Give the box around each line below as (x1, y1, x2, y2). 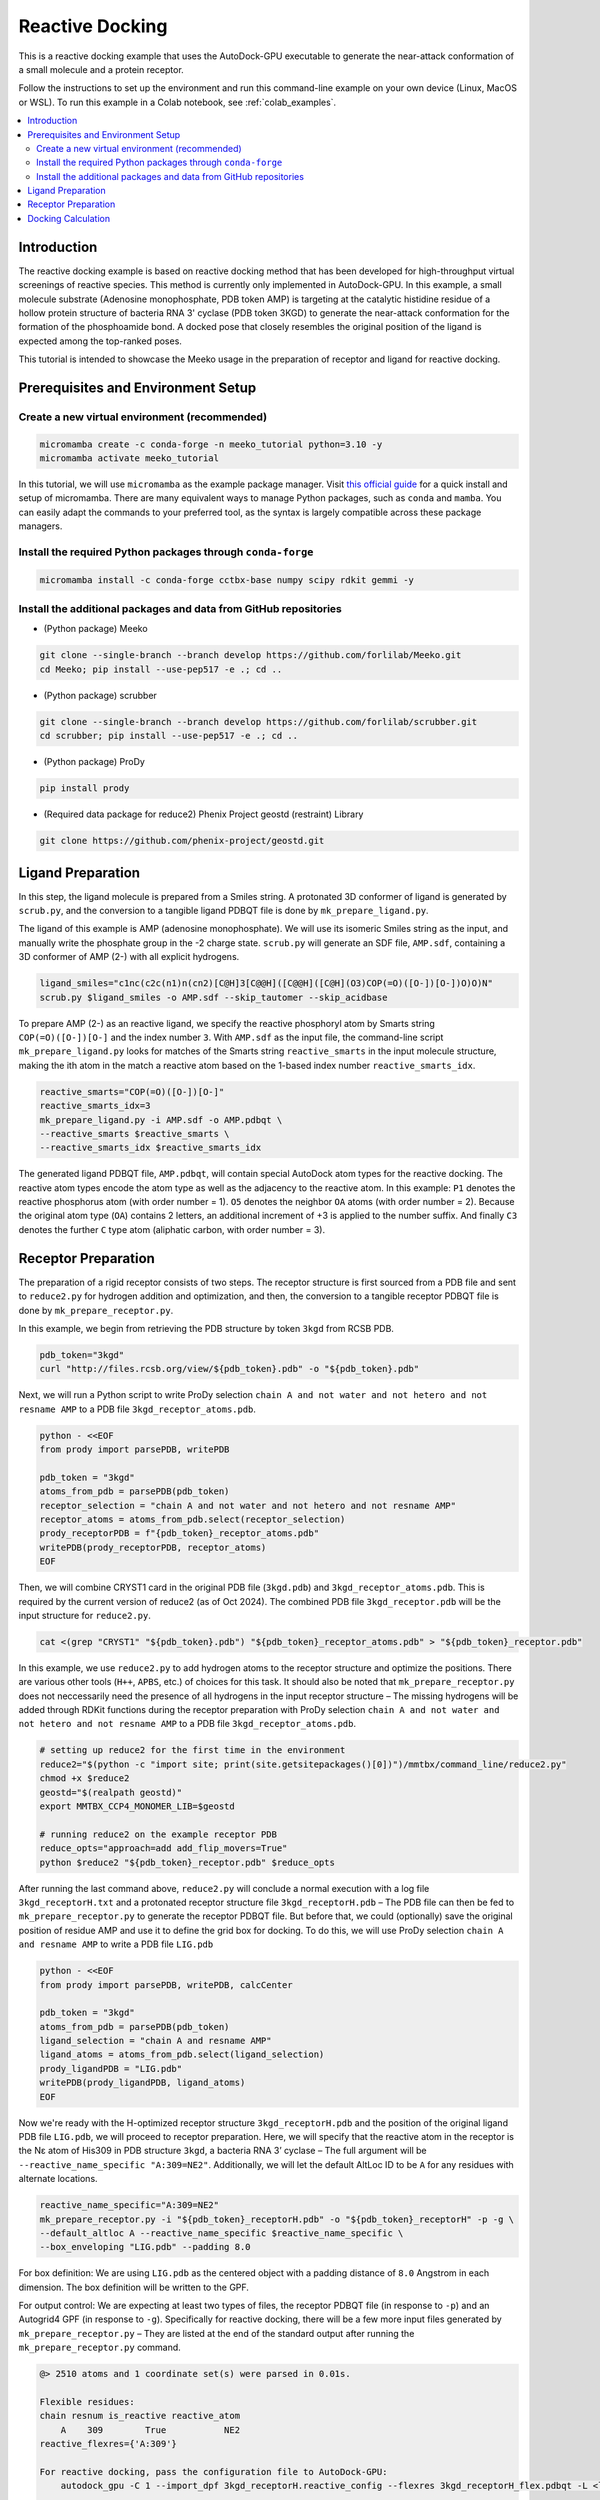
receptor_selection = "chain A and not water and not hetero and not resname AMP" (39, 1500, 457, 1511)
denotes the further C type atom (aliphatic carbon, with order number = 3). (18, 1223, 325, 1235)
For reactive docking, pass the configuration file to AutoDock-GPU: (39, 2466, 388, 2477)
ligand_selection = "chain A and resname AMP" (39, 2035, 272, 2047)
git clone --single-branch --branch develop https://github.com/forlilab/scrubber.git (39, 716, 478, 727)
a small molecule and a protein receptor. (18, 63, 184, 75)
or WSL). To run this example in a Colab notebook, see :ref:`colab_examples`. (18, 96, 337, 108)
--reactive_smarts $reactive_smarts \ (39, 1128, 230, 1139)
